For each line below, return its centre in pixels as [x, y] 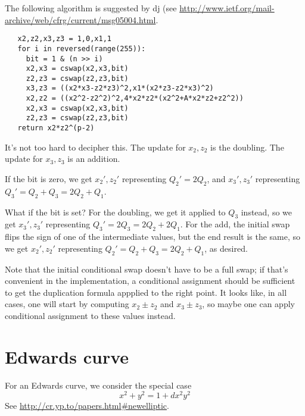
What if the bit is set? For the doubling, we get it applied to [115, 212]
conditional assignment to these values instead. [90, 315]
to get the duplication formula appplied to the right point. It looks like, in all [146, 292]
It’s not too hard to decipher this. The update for [95, 147]
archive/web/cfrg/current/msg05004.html [80, 19]
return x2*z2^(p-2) [56, 128]
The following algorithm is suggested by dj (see [91, 8]
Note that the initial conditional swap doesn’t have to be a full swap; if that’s [147, 269]
